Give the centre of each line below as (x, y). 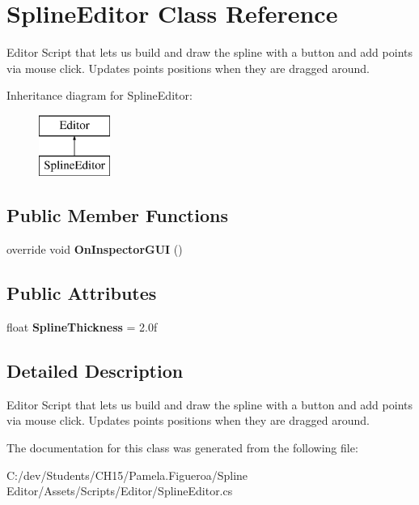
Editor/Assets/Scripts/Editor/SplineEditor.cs (120, 491)
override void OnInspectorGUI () (95, 249)
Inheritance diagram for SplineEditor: (99, 95)
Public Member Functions (117, 215)
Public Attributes (82, 293)
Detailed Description (95, 371)
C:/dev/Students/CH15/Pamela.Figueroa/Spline (127, 475)
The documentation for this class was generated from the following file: (182, 448)
